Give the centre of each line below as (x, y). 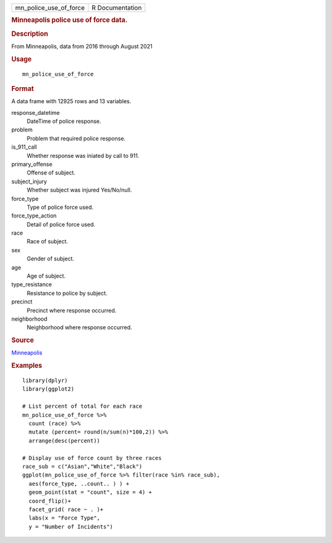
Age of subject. (46, 276)
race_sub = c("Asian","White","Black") (82, 467)
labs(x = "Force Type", (65, 518)
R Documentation (117, 8)
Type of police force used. (60, 207)
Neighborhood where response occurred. (79, 327)
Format (22, 88)
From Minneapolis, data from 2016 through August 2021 (82, 46)
